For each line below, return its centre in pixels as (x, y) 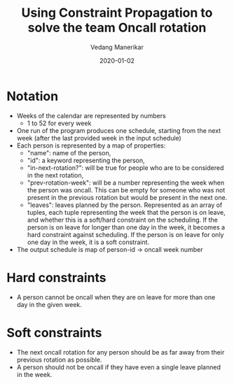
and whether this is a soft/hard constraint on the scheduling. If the (122, 220)
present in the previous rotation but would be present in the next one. (127, 197)
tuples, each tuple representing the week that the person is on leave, (126, 212)
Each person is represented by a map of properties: (91, 145)
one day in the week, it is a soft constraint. (88, 242)
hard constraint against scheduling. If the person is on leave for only (125, 234)
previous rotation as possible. (59, 360)
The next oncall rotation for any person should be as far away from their (121, 352)
